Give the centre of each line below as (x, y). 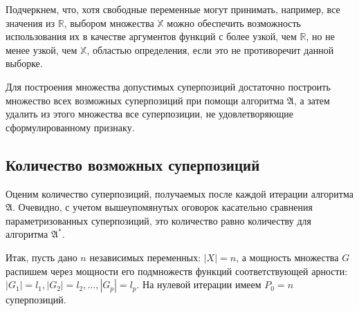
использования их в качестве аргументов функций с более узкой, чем (151, 36)
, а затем (312, 100)
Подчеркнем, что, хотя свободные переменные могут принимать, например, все (173, 9)
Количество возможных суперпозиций (133, 164)
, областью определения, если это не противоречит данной (210, 49)
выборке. (24, 63)
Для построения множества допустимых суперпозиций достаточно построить (168, 86)
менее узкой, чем (42, 49)
